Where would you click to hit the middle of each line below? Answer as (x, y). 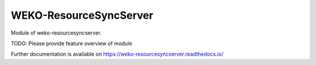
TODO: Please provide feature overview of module (72, 43)
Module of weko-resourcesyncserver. (56, 33)
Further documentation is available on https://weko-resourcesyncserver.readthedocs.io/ (117, 54)
